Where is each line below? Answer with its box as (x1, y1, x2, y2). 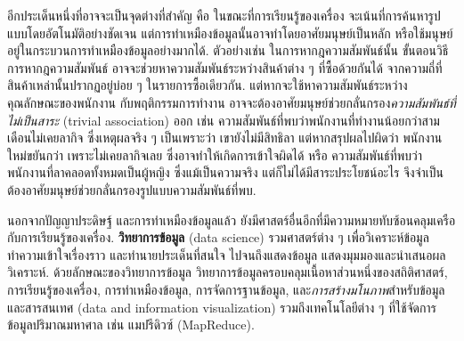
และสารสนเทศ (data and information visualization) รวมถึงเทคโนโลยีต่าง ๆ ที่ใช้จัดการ (7, 297, 436, 316)
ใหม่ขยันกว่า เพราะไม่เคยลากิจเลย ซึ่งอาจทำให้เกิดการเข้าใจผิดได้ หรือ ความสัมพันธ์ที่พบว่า (7, 145, 422, 164)
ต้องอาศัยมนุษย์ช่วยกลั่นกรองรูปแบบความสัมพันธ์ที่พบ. (7, 180, 256, 199)
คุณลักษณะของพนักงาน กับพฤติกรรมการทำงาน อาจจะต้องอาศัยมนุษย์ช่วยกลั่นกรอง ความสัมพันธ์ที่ (7, 93, 456, 111)
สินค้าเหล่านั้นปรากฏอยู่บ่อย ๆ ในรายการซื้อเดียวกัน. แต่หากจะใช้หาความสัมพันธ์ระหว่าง (7, 76, 408, 94)
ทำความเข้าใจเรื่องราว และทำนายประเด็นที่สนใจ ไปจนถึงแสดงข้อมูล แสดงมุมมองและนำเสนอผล (7, 245, 446, 264)
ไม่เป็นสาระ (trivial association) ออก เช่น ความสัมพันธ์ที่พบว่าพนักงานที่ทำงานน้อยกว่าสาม (7, 110, 440, 129)
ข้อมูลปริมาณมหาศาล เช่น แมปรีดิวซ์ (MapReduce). (7, 315, 255, 334)
